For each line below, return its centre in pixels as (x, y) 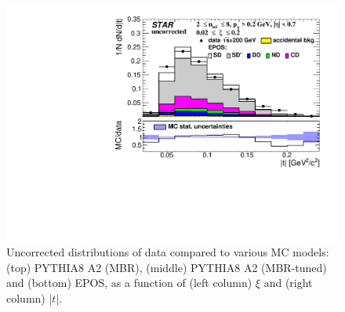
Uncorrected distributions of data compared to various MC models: (168, 252)
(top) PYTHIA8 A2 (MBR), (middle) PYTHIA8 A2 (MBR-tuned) (167, 267)
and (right (288, 283)
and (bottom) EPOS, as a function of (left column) (129, 283)
